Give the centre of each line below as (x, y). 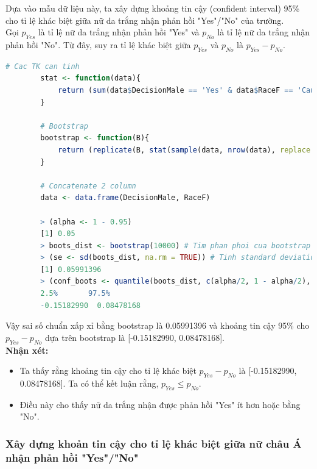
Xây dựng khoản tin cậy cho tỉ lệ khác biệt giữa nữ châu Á (154, 443)
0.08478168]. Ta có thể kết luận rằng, (89, 383)
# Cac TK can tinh (43, 66)
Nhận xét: (27, 350)
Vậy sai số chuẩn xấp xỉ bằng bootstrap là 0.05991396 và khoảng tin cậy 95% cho (158, 325)
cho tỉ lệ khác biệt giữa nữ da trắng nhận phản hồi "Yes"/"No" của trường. (145, 20)
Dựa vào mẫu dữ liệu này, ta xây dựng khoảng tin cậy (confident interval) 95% (153, 8)
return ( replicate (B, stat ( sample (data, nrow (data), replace (184, 150)
